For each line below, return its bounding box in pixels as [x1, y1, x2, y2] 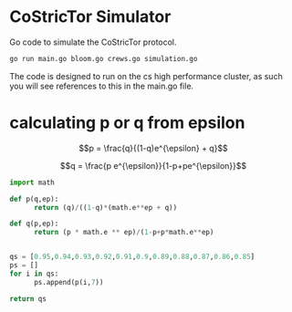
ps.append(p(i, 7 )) [33, 277, 104, 286]
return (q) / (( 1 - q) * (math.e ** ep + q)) [33, 203, 178, 212]
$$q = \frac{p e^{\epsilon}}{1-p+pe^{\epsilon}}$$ [59, 160, 247, 171]
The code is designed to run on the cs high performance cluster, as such [9, 70, 283, 81]
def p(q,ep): [9, 194, 59, 203]
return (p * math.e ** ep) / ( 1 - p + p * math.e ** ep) [33, 228, 214, 237]
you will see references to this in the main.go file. [9, 80, 194, 91]
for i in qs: [9, 269, 59, 278]
